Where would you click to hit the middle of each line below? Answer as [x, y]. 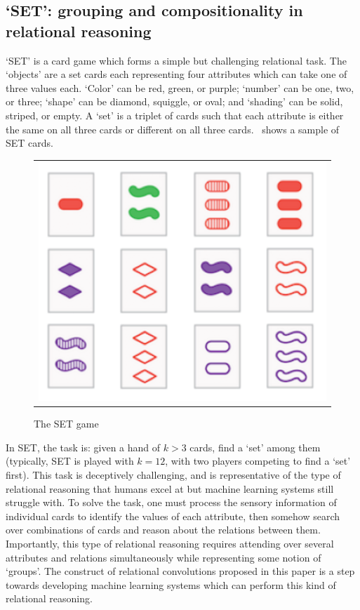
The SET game [66, 424]
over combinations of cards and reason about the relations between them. [163, 530]
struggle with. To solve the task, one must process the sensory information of [171, 502]
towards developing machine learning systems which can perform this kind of [171, 584]
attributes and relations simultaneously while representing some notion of [164, 557]
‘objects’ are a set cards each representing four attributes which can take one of [176, 74]
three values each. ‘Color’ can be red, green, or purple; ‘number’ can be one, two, [180, 87]
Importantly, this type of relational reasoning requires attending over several [170, 543]
